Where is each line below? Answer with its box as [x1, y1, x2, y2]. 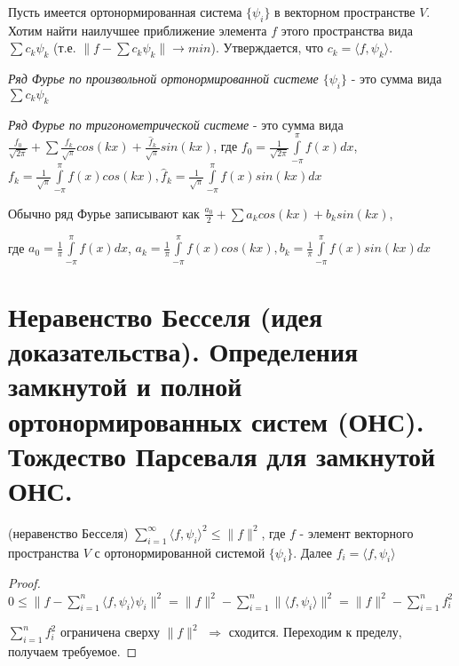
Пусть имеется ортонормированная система [8, 3, 242, 20]
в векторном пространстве [274, 3, 415, 20]
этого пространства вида [281, 20, 413, 39]
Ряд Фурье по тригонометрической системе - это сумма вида [8, 115, 344, 133]
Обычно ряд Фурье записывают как [8, 203, 200, 222]
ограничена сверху [59, 622, 160, 641]
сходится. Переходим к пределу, [228, 622, 402, 641]
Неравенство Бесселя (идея [8, 297, 323, 334]
